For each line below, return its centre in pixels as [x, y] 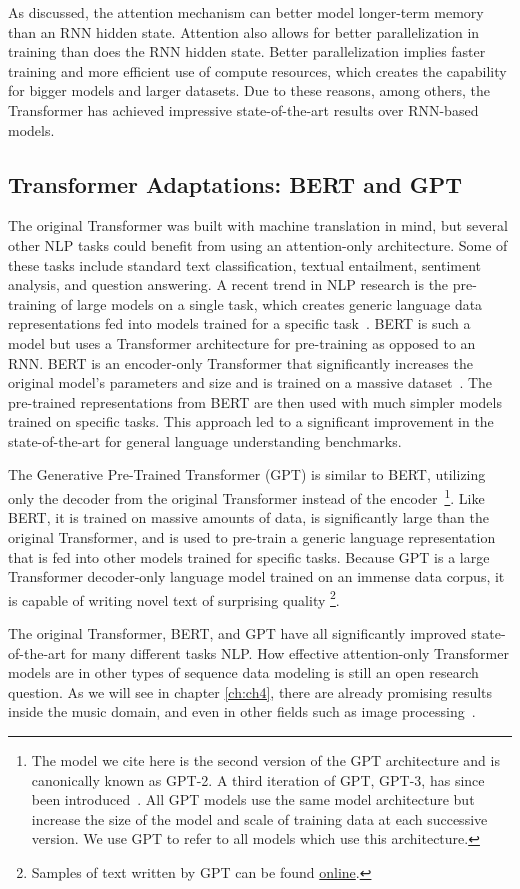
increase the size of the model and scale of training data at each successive [259, 818]
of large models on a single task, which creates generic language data [271, 303]
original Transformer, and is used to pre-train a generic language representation [252, 536]
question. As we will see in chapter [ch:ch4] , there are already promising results [250, 691]
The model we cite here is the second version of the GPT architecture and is [265, 759]
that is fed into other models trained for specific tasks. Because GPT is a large [249, 556]
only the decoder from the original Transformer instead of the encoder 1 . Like [246, 496]
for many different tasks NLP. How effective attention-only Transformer [289, 652]
